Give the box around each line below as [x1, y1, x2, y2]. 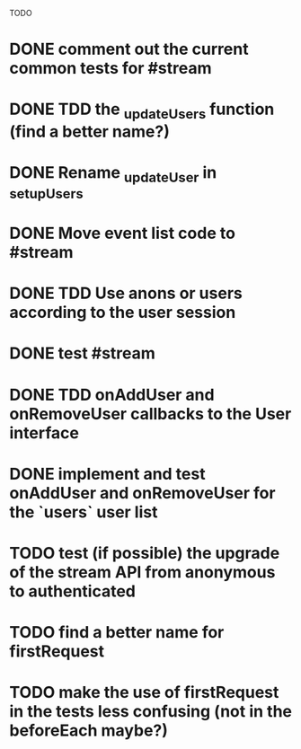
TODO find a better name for [9, 622, 225, 643]
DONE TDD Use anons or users [9, 283, 243, 304]
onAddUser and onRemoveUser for [9, 482, 276, 503]
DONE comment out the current [9, 40, 249, 59]
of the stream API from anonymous [9, 561, 276, 582]
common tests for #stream [9, 58, 213, 79]
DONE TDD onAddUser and [9, 384, 215, 405]
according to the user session [9, 303, 236, 322]
